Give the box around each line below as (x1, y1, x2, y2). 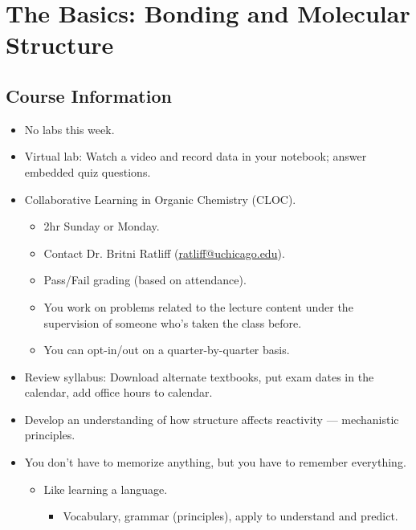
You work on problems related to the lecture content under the (43, 298, 353, 315)
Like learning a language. (43, 480, 168, 497)
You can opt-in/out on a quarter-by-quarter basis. (43, 341, 290, 358)
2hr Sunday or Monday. (43, 218, 160, 234)
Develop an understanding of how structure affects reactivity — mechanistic (24, 410, 399, 427)
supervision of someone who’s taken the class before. (43, 314, 302, 331)
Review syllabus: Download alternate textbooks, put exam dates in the (24, 368, 374, 385)
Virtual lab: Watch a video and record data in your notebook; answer (24, 148, 367, 165)
